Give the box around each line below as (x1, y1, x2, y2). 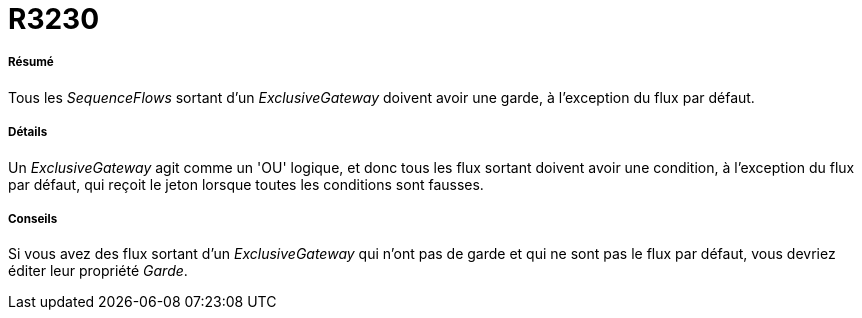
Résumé (8, 55, 54, 70)
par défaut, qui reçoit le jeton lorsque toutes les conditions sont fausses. (8, 175, 484, 193)
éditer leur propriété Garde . (8, 262, 188, 280)
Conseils (8, 211, 58, 226)
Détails (8, 125, 48, 140)
